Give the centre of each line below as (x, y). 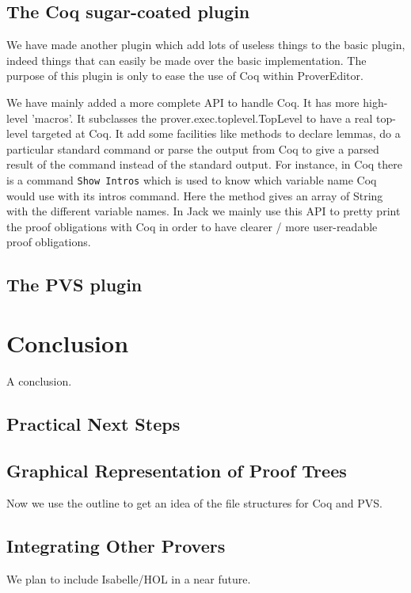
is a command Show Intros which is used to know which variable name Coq (192, 179)
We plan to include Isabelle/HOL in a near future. (129, 579)
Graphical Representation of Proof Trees (177, 470)
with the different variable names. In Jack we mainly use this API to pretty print (204, 211)
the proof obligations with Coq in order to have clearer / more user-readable (192, 226)
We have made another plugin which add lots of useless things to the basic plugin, (206, 45)
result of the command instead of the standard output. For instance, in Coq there (205, 164)
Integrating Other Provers (116, 546)
